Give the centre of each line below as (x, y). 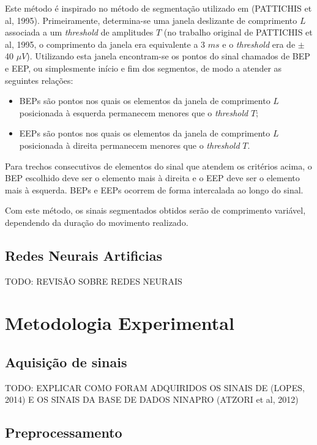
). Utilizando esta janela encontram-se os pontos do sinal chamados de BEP (168, 56)
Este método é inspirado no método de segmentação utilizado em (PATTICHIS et (158, 8)
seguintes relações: (39, 80)
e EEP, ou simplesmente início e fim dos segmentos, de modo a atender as (144, 68)
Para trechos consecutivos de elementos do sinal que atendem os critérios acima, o (158, 166)
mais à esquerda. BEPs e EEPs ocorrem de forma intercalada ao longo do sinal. (154, 189)
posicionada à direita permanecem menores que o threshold (129, 145)
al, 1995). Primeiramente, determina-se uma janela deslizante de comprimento (151, 20)
